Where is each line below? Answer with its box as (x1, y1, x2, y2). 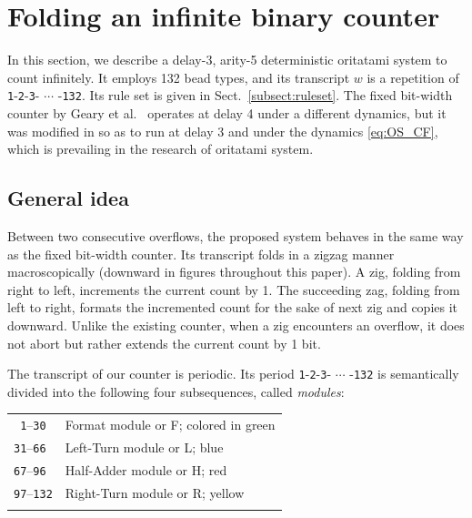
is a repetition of (367, 67, 459, 86)
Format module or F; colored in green (65, 415, 276, 434)
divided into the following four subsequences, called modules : (7, 381, 345, 401)
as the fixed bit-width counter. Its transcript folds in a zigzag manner (7, 244, 395, 263)
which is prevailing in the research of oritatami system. (7, 139, 314, 158)
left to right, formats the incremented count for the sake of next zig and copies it (7, 298, 458, 317)
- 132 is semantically (349, 364, 459, 383)
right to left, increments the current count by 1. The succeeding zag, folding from (7, 279, 460, 299)
